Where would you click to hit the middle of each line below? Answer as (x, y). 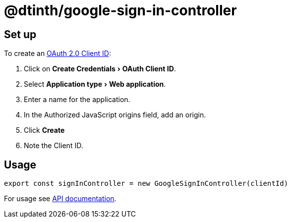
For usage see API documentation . (60, 199)
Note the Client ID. (54, 146)
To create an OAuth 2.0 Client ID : (58, 54)
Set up (20, 34)
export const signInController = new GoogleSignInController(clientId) (146, 184)
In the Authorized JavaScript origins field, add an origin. (115, 115)
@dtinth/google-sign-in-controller (120, 10)
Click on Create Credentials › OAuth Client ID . (100, 69)
